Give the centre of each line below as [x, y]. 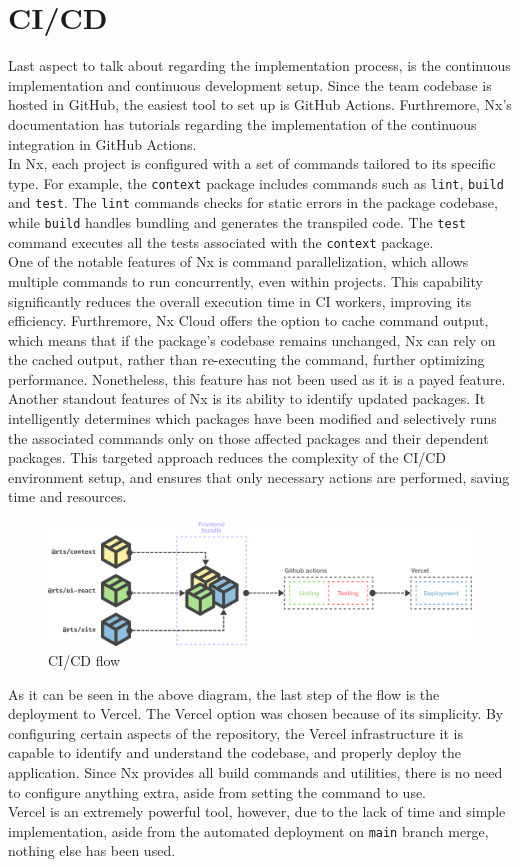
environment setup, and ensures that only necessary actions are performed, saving [259, 476]
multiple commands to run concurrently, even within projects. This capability [245, 280]
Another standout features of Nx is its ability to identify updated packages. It [247, 398]
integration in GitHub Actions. [102, 143]
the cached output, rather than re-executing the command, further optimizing [246, 359]
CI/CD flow [84, 660]
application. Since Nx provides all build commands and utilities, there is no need [255, 772]
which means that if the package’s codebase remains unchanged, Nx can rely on [252, 339]
